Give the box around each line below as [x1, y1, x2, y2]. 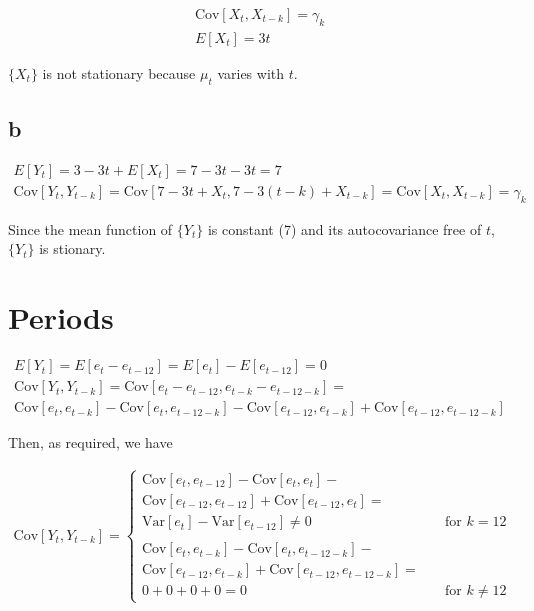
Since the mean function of [8, 218, 173, 239]
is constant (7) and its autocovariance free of [207, 218, 482, 239]
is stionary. [39, 238, 106, 259]
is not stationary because [42, 62, 196, 83]
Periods [8, 297, 114, 338]
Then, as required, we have [8, 432, 173, 453]
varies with [217, 62, 285, 83]
